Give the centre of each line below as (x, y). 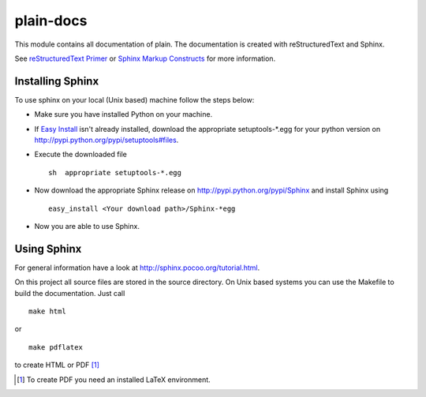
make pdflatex (56, 347)
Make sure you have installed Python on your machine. (123, 114)
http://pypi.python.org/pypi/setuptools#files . (106, 140)
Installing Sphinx (57, 81)
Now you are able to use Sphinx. (87, 226)
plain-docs (51, 21)
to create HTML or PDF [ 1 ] (57, 365)
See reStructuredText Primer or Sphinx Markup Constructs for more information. (145, 58)
